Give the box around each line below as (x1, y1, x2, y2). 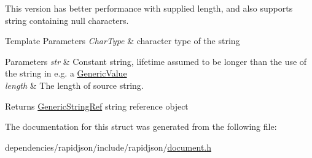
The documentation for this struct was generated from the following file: (5, 120, 277, 133)
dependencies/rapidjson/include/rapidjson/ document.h (5, 140, 212, 153)
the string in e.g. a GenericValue (5, 67, 127, 80)
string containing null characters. (5, 13, 129, 26)
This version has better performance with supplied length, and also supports (5, 2, 293, 14)
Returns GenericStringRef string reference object (5, 99, 189, 112)
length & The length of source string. (5, 78, 144, 91)
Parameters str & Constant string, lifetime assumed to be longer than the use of (5, 55, 307, 67)
